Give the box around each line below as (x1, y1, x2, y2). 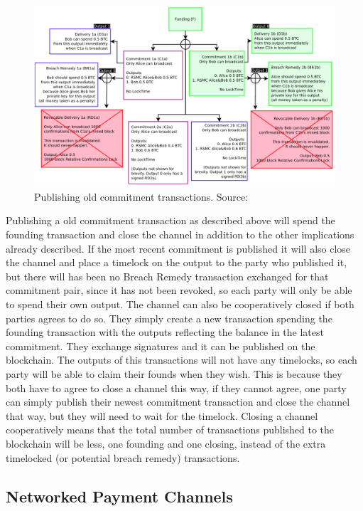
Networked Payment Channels (6, 485, 233, 507)
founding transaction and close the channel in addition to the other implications (6, 227, 354, 242)
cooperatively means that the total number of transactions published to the (6, 422, 335, 437)
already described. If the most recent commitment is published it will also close (6, 241, 351, 255)
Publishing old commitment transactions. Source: (34, 189, 249, 204)
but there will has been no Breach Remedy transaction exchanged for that (6, 268, 329, 283)
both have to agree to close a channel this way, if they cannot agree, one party (6, 380, 347, 395)
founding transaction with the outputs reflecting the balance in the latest (6, 325, 324, 339)
